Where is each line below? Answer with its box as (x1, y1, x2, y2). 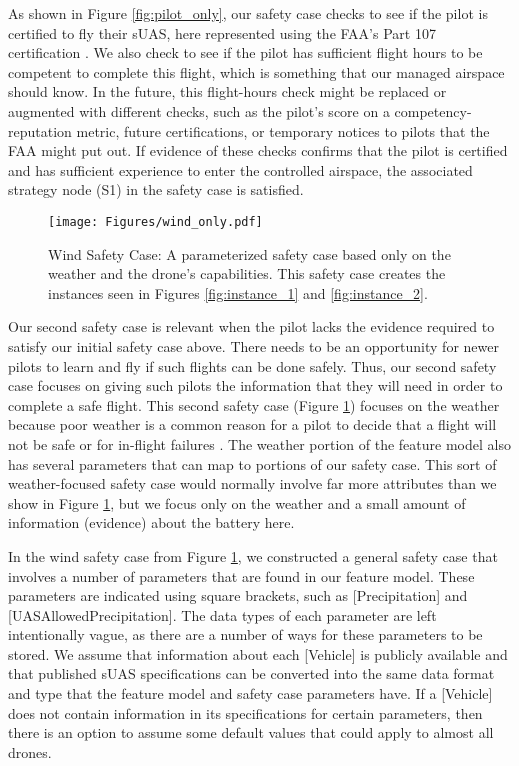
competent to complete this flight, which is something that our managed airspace (8, 61, 505, 82)
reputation (8, 120, 72, 141)
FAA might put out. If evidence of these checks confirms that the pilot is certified (8, 140, 508, 161)
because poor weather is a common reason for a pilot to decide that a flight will (8, 414, 497, 435)
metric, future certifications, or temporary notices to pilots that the (76, 120, 490, 141)
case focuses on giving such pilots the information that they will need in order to (8, 375, 503, 396)
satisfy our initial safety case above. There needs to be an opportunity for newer (8, 335, 499, 356)
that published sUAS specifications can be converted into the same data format (8, 663, 495, 684)
